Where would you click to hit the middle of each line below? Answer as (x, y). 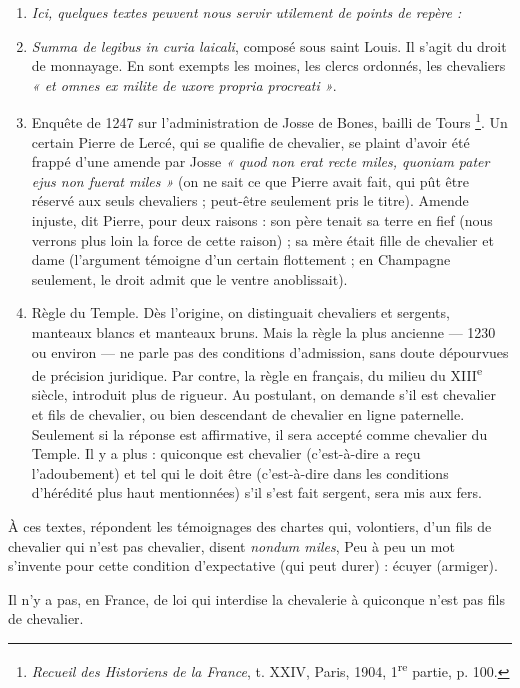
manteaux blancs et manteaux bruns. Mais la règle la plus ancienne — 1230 (263, 331)
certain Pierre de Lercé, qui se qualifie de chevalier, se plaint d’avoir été (250, 141)
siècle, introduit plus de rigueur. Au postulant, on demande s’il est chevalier (263, 394)
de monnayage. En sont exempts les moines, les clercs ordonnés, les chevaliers (268, 65)
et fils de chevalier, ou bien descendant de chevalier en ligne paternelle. (248, 414)
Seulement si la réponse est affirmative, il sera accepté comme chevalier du (259, 433)
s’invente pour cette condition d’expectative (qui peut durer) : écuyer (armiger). (253, 565)
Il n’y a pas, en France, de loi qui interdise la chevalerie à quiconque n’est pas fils (256, 598)
